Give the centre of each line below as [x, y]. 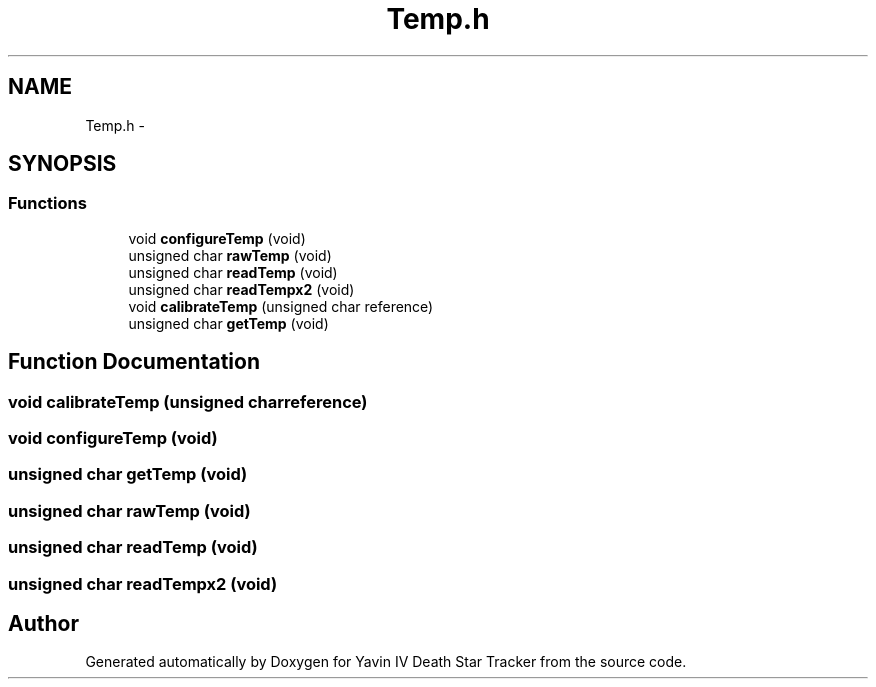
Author [43, 623]
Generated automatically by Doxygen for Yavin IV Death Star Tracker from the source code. [386, 662]
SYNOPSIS [62, 164]
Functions [47, 203]
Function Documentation [134, 362]
